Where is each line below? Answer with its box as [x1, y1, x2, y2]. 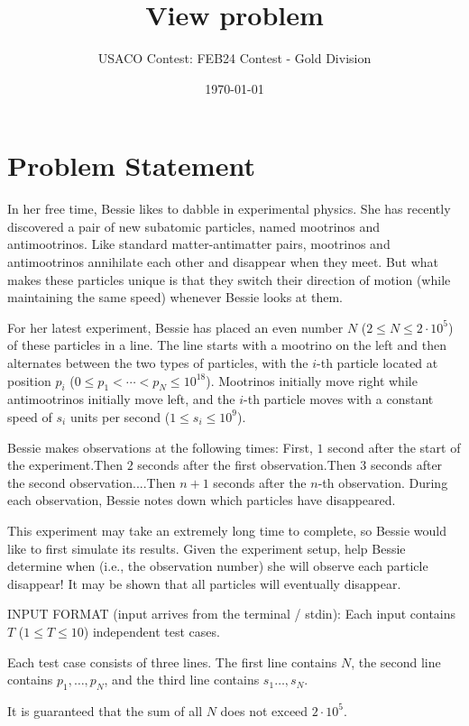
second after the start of [327, 437, 461, 456]
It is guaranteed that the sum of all [7, 701, 203, 720]
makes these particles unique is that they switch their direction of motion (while [7, 270, 451, 289]
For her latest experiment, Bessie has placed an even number [7, 317, 344, 336]
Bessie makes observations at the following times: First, [7, 437, 313, 456]
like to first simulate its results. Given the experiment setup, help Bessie [7, 538, 406, 557]
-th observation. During [317, 473, 448, 492]
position [7, 371, 51, 390]
